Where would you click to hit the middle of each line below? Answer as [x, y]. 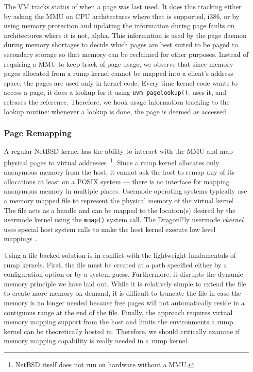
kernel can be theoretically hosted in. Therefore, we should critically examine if [122, 331]
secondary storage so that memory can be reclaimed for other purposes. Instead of [126, 54]
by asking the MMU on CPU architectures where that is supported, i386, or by [122, 16]
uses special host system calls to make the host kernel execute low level [110, 229]
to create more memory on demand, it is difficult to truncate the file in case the [123, 293]
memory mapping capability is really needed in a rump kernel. [97, 341]
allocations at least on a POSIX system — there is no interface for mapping [117, 181]
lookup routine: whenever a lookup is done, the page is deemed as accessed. [116, 111]
